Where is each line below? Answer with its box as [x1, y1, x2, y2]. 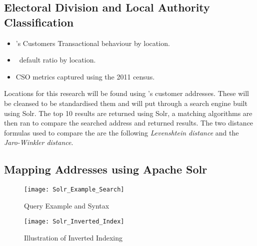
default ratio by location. [19, 54, 96, 65]
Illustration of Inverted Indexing [24, 232, 122, 243]
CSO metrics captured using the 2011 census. [15, 71, 155, 81]
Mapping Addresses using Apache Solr [4, 161, 207, 177]
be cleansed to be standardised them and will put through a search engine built [4, 97, 247, 108]
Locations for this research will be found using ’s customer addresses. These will [4, 88, 249, 98]
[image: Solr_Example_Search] [24, 186, 124, 193]
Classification [4, 14, 74, 29]
